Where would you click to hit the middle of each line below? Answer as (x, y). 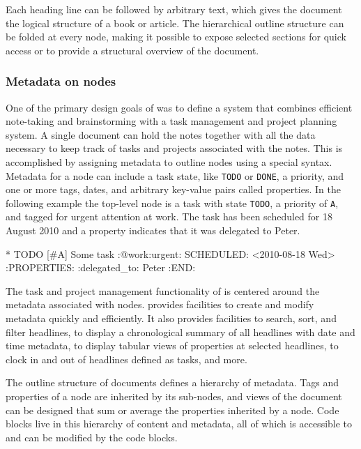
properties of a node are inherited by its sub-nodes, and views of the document (174, 396)
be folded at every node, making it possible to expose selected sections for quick (176, 37)
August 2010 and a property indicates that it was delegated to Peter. (153, 230)
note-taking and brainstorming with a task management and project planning (171, 121)
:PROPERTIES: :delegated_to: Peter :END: (101, 267)
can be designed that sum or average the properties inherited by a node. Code (172, 410)
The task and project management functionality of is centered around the (163, 290)
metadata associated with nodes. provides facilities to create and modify (160, 304)
